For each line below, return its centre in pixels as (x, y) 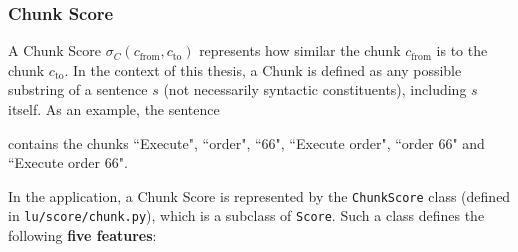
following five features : (82, 235)
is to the (462, 50)
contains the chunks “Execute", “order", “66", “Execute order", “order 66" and (246, 142)
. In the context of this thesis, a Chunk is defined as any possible (263, 69)
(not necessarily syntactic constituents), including (315, 89)
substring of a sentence (78, 89)
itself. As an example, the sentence (114, 109)
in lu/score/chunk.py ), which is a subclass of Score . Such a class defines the (246, 215)
